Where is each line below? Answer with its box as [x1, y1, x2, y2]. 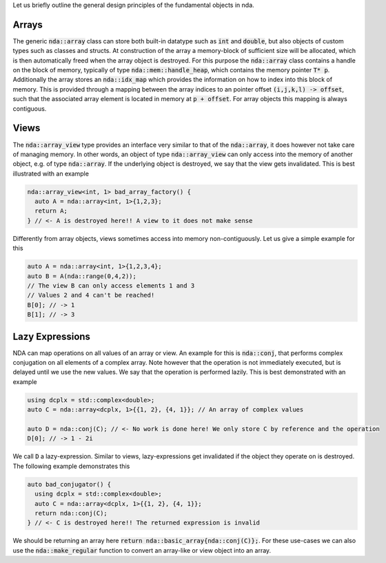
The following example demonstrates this [12, 462, 130, 470]
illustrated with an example [12, 169, 90, 178]
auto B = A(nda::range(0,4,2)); [27, 272, 137, 280]
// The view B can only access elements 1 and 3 [27, 282, 195, 290]
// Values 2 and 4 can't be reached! [27, 291, 155, 299]
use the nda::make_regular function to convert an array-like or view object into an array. [12, 546, 272, 554]
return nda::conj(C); [34, 509, 108, 517]
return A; [34, 207, 68, 215]
